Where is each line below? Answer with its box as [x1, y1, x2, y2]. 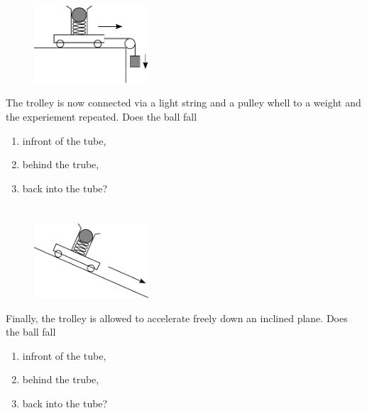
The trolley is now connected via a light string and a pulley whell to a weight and [6, 95, 361, 110]
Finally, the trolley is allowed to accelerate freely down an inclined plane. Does [6, 310, 348, 325]
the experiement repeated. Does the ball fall [6, 109, 197, 124]
